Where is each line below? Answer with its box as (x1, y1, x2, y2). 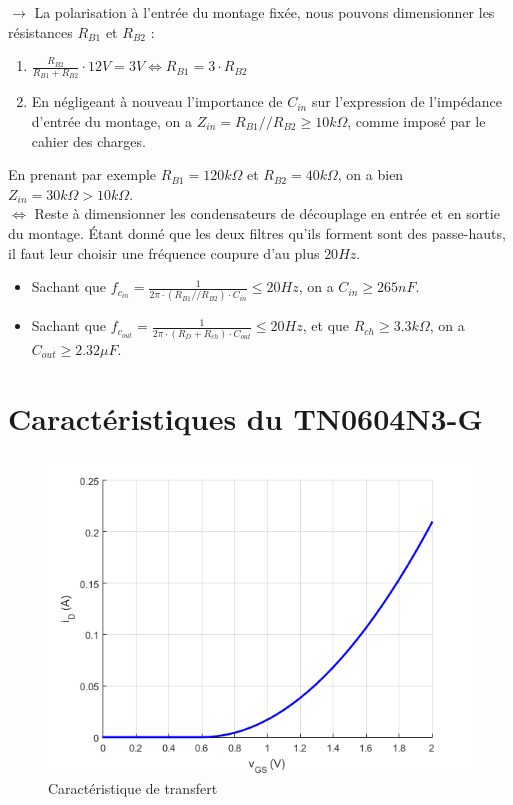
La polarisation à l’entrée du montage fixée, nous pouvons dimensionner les (34, 2, 495, 22)
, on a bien (337, 164, 404, 185)
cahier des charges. (31, 130, 146, 151)
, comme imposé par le (347, 111, 486, 132)
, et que (302, 315, 350, 336)
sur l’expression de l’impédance (311, 91, 502, 112)
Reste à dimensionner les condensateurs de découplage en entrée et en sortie (34, 203, 500, 224)
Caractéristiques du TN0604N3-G (8, 397, 483, 438)
